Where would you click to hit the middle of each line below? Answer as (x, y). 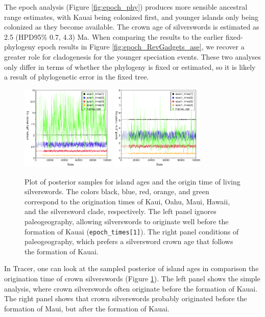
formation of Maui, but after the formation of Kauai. (87, 308)
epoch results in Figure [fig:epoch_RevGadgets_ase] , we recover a (141, 47)
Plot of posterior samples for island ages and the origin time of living (132, 181)
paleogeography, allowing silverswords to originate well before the (127, 221)
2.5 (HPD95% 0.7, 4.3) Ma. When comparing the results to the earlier (114, 36)
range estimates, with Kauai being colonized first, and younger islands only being (131, 17)
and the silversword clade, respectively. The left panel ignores (121, 211)
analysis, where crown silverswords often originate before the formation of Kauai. (131, 288)
